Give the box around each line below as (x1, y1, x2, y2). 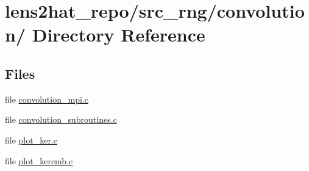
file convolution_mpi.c (5, 92, 88, 105)
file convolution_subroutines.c (5, 113, 117, 126)
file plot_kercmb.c (5, 154, 73, 167)
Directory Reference (32, 22, 205, 47)
